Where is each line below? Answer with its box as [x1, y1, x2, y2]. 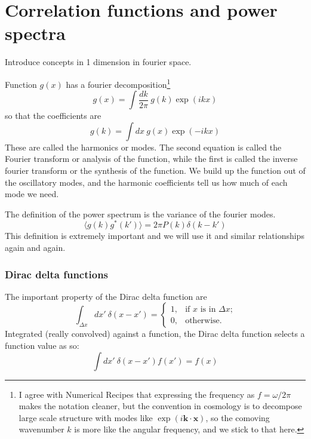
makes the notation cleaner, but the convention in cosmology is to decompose [19, 400, 302, 412]
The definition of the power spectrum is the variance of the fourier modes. [5, 207, 276, 220]
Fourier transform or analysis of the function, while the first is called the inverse [5, 152, 298, 165]
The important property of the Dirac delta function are [5, 290, 207, 302]
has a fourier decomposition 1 [66, 76, 171, 90]
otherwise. [185, 316, 222, 325]
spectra [5, 21, 66, 45]
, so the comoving [205, 411, 270, 423]
